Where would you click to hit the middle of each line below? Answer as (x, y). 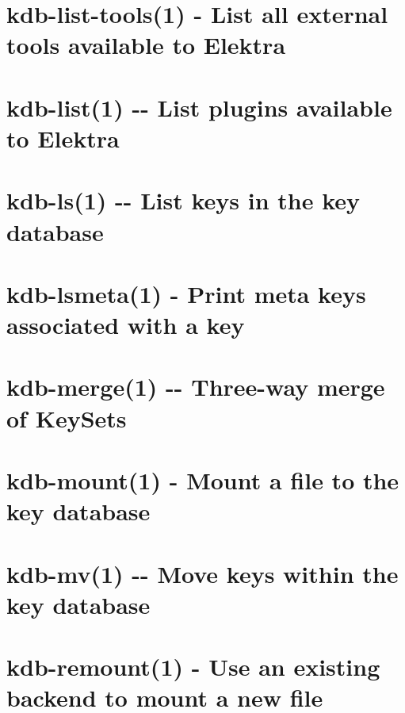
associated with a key (126, 325)
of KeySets (67, 418)
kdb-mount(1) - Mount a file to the (203, 480)
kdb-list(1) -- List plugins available (199, 107)
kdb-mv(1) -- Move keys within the (202, 573)
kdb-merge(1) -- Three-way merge (196, 387)
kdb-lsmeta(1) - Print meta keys (186, 293)
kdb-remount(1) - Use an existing (193, 667)
